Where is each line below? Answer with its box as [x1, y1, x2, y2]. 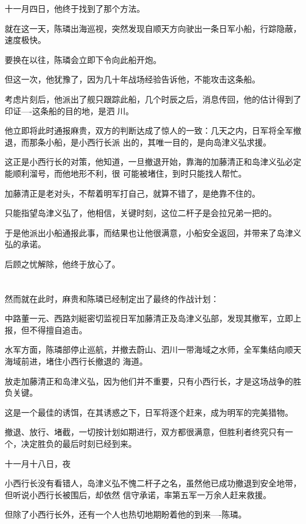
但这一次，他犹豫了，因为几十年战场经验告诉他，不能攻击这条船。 [5, 73, 260, 85]
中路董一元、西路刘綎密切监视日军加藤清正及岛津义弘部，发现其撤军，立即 [5, 312, 293, 324]
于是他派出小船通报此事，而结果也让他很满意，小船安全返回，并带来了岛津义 [5, 226, 301, 238]
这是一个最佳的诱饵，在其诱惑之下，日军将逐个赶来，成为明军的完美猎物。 [5, 406, 293, 418]
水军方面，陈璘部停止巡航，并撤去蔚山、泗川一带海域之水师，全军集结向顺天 [5, 343, 301, 356]
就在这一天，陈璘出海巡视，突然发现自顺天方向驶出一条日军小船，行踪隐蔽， [5, 22, 301, 34]
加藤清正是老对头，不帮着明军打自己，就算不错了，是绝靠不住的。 [5, 187, 260, 199]
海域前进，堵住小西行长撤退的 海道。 [5, 355, 148, 367]
